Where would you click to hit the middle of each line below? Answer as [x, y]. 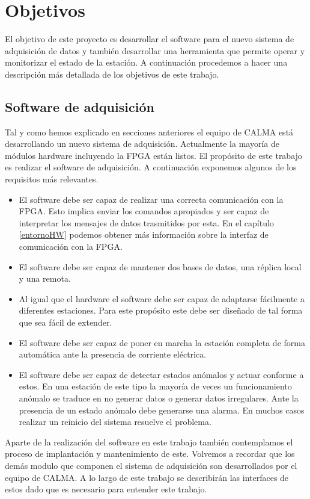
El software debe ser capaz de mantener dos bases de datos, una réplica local [160, 266]
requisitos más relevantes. [52, 179]
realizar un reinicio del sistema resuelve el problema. [115, 422]
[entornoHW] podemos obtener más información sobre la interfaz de [144, 234]
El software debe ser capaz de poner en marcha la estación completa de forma [162, 342]
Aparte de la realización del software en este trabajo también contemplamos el [149, 442]
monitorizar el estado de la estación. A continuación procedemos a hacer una [146, 62]
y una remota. [45, 278]
